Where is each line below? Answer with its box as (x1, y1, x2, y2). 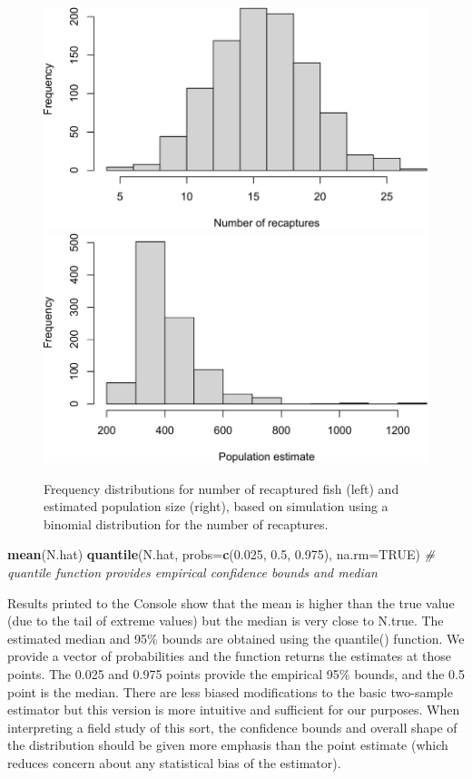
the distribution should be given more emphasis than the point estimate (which (7, 735, 448, 754)
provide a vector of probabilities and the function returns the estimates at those (7, 646, 452, 666)
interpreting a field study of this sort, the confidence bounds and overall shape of (7, 717, 457, 736)
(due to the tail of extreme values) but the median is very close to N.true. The (7, 611, 444, 630)
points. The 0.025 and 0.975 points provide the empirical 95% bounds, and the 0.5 (7, 664, 465, 683)
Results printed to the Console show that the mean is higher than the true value (7, 593, 455, 612)
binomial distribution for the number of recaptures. (44, 514, 329, 533)
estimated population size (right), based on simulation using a (44, 497, 388, 516)
